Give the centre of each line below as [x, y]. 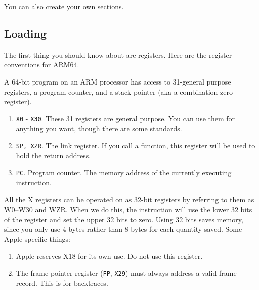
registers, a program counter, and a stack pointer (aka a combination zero [118, 91]
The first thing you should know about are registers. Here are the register [118, 54]
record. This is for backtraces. [62, 283]
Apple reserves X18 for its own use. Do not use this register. [109, 256]
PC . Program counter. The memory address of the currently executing [124, 172]
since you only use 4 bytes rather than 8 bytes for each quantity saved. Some [123, 229]
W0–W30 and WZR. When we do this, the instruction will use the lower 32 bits [128, 209]
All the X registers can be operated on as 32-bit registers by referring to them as [129, 199]
